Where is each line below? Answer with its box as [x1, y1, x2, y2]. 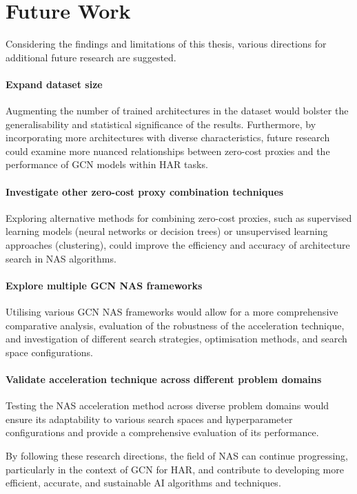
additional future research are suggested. [6, 50, 176, 64]
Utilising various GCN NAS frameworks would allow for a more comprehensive [6, 305, 338, 319]
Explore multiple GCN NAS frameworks [6, 278, 203, 292]
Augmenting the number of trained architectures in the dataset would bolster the [6, 103, 349, 118]
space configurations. [6, 344, 93, 359]
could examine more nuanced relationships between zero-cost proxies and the [6, 143, 330, 158]
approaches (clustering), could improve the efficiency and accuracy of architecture [6, 238, 350, 252]
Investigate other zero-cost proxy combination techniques [6, 184, 284, 198]
